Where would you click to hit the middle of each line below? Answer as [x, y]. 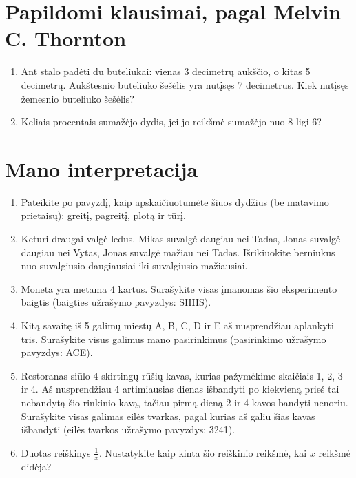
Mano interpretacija [102, 168]
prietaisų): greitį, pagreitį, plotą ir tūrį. [103, 215]
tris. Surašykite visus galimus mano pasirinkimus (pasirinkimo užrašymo [174, 339]
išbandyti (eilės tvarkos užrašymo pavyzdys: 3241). [128, 429]
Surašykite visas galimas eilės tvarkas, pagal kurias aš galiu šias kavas [168, 416]
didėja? [36, 466]
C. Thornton [66, 38]
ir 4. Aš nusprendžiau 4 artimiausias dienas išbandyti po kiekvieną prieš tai [180, 389]
